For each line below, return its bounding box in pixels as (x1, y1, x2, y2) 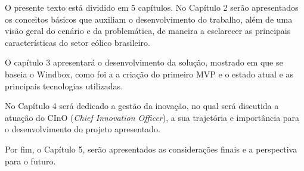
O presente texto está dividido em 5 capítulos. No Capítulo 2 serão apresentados (5, 1, 299, 13)
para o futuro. (5, 154, 56, 167)
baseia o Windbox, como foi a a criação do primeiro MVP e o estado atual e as (5, 67, 293, 80)
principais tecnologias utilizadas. (5, 79, 123, 92)
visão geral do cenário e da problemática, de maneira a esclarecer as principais (5, 24, 291, 37)
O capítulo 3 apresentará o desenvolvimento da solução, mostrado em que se (5, 56, 283, 69)
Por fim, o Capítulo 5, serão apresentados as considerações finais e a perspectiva (5, 142, 297, 155)
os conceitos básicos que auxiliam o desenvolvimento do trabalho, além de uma (5, 13, 293, 25)
